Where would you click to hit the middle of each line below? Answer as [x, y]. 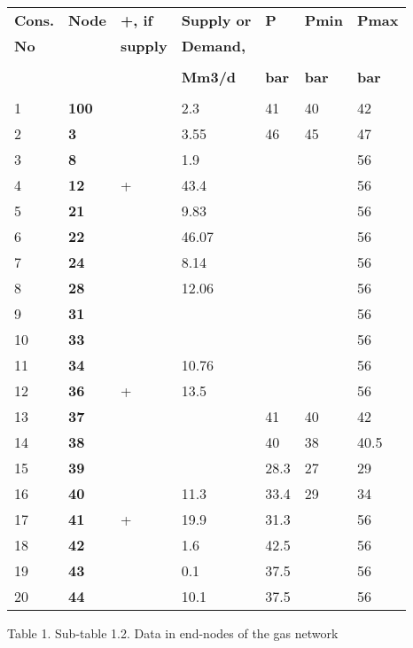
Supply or [216, 20]
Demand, [214, 46]
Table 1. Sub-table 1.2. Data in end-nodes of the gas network [173, 633]
